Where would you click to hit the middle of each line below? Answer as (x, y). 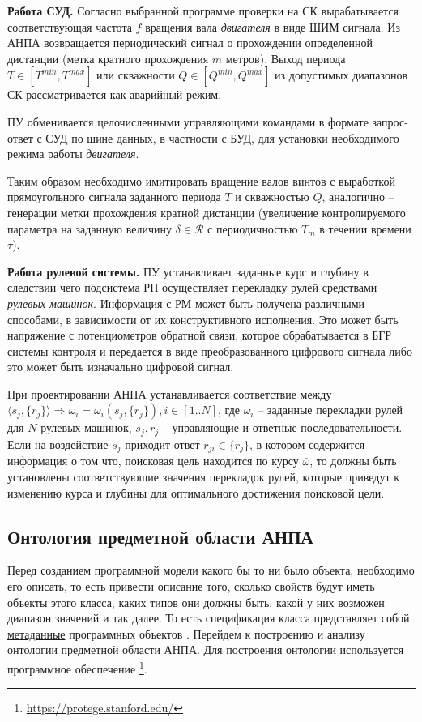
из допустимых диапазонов (341, 75)
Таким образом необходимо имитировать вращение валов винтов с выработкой (201, 180)
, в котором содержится (307, 444)
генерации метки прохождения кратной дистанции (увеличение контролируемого (207, 212)
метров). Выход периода (286, 58)
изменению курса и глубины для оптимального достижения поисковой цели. (196, 492)
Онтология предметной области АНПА (160, 536)
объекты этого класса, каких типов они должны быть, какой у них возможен (196, 602)
